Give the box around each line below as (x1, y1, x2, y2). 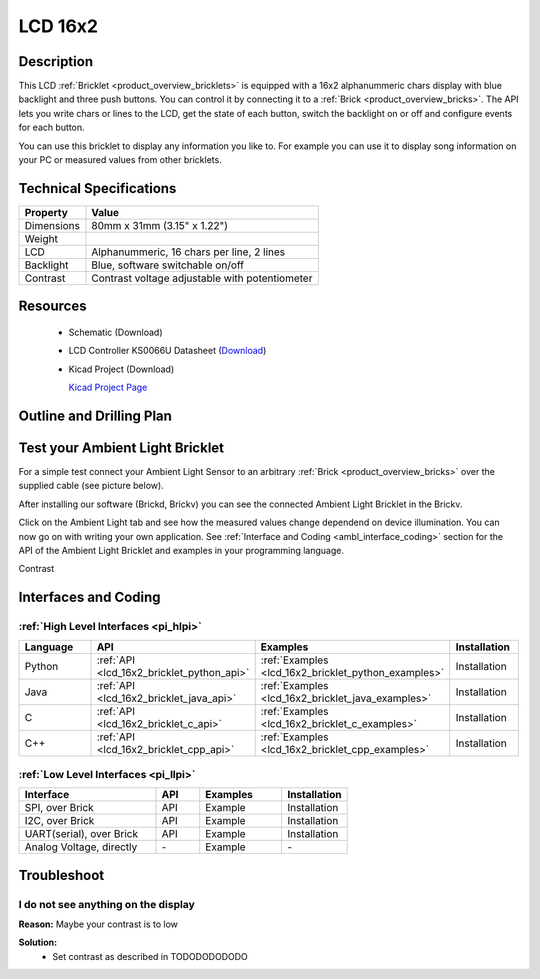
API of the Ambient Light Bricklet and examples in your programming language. (18, 544, 345, 556)
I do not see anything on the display (18, 897, 195, 911)
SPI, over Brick (24, 801, 94, 815)
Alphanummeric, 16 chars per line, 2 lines (91, 245, 285, 259)
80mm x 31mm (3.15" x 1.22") (91, 218, 229, 232)
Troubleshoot (18, 866, 105, 884)
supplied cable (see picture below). (18, 480, 164, 492)
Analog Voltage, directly (24, 840, 138, 854)
